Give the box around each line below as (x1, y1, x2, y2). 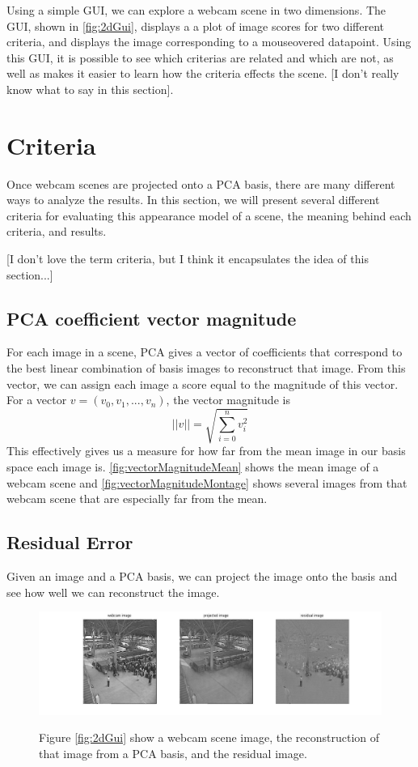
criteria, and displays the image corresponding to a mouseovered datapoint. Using (6, 33, 412, 50)
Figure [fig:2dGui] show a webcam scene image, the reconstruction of (39, 729, 380, 746)
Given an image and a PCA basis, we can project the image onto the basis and (6, 567, 398, 584)
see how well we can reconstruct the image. (6, 583, 220, 600)
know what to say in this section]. (6, 80, 174, 97)
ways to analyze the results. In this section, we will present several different (6, 191, 380, 208)
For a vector (6, 391, 67, 408)
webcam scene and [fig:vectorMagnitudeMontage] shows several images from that (6, 474, 407, 491)
